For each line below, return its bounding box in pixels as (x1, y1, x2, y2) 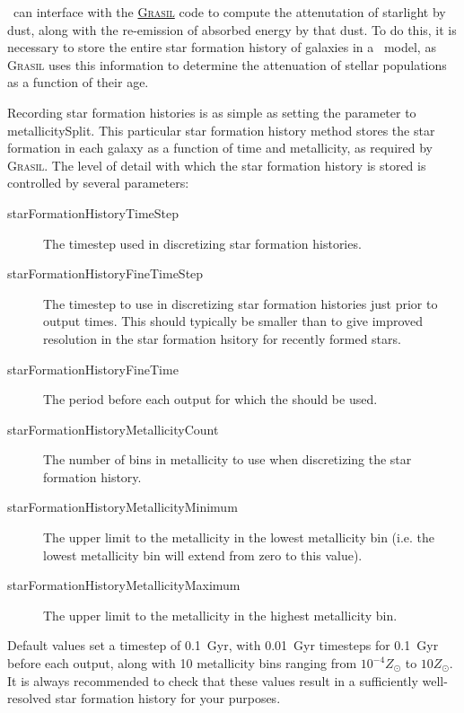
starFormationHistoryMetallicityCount (7, 419, 219, 438)
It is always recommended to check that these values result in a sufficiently (7, 671, 418, 690)
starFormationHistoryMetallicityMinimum (7, 497, 238, 516)
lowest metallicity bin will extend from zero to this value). (43, 545, 363, 564)
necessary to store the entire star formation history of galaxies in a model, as (7, 38, 436, 57)
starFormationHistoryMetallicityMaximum (7, 576, 241, 594)
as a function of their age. (7, 73, 149, 92)
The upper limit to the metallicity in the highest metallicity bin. (43, 605, 398, 624)
